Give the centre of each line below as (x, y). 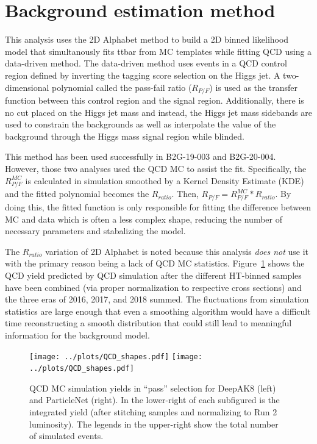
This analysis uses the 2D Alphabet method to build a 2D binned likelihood (147, 39)
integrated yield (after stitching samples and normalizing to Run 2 (153, 412)
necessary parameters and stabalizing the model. (95, 231)
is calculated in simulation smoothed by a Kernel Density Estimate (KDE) (165, 180)
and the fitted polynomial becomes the (77, 194)
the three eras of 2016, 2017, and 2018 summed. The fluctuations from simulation (157, 299)
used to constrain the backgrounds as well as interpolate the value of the (141, 124)
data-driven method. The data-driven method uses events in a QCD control (146, 63)
